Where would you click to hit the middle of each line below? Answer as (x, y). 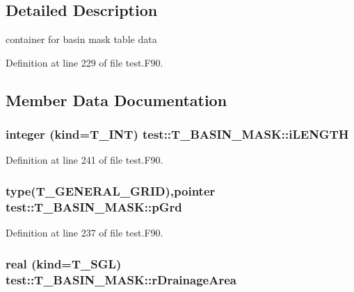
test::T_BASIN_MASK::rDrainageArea (121, 279)
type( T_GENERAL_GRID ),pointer (111, 190)
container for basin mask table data (81, 39)
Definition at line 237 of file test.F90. (85, 233)
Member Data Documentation (116, 100)
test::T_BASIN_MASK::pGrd (94, 206)
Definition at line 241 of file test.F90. (85, 160)
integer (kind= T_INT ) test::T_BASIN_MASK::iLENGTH (177, 134)
